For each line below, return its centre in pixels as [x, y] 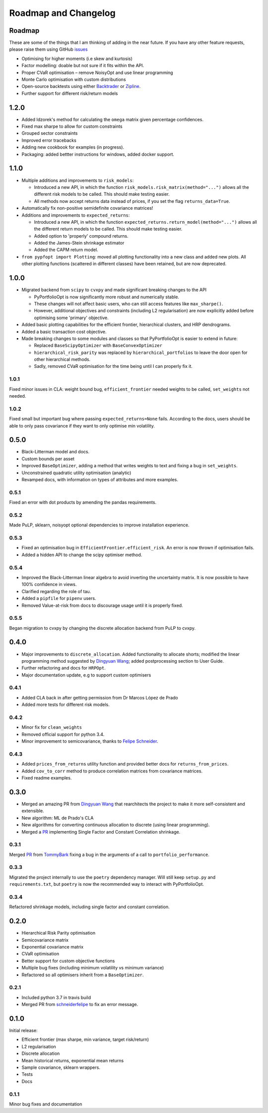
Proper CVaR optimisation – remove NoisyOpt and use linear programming [97, 73]
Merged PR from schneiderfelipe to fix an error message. [80, 1005]
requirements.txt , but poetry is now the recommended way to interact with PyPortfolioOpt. [107, 884]
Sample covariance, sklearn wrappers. [61, 1068]
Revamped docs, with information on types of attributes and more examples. [100, 479]
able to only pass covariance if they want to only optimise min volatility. [82, 426]
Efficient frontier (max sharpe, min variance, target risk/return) [85, 1039]
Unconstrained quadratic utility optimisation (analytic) [76, 473]
